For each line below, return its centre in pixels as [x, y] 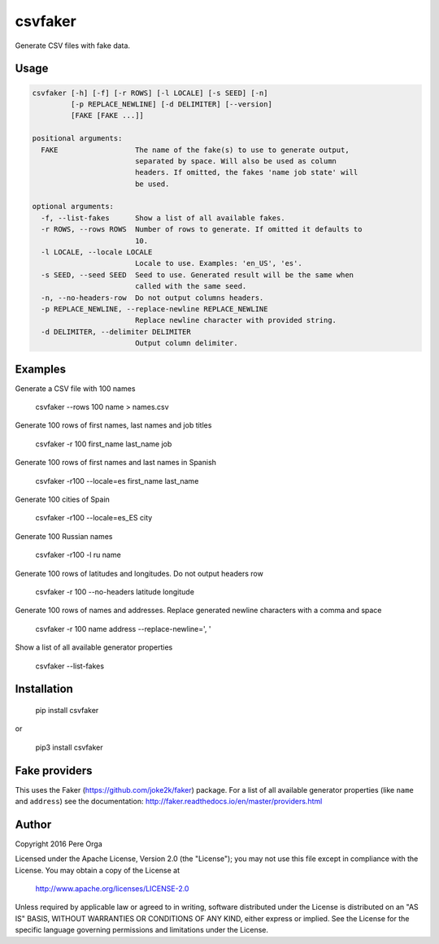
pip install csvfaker [67, 710]
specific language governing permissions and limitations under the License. [141, 930]
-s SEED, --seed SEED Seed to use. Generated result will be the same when [197, 275]
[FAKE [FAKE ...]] [107, 115]
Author [33, 824]
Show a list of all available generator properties [94, 647]
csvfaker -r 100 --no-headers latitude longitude [115, 592]
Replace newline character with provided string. [236, 320]
